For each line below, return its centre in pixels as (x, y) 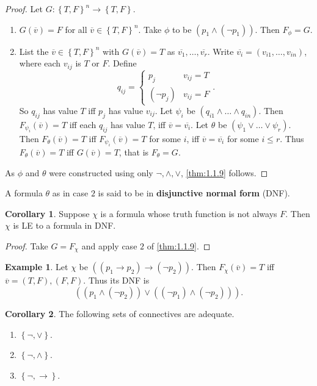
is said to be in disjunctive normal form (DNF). (194, 193)
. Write (220, 51)
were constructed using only (101, 172)
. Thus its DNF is (116, 280)
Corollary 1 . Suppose (47, 213)
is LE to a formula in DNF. (64, 225)
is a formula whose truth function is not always (189, 213)
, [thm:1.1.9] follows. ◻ (224, 172)
